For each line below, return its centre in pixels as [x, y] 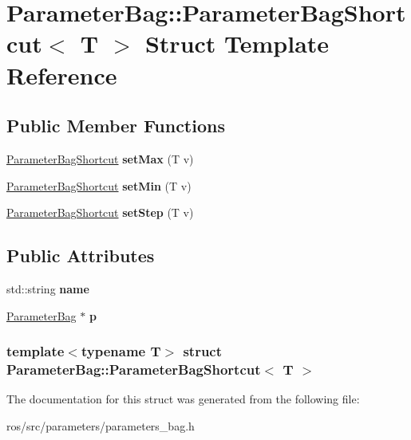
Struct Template [237, 43]
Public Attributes [81, 255]
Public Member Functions [116, 126]
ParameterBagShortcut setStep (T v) [100, 212]
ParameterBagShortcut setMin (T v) [99, 185]
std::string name [48, 288]
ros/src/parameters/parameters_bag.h [101, 425]
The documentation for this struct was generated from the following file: [183, 399]
